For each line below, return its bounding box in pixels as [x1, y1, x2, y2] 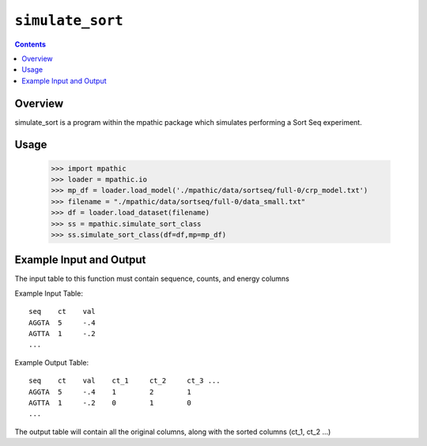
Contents [14, 40, 47, 49]
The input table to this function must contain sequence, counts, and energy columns [14, 274, 290, 284]
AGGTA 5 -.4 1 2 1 [28, 387, 191, 396]
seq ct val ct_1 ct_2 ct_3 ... [28, 376, 221, 385]
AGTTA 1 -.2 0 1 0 [28, 398, 191, 407]
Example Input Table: [14, 289, 83, 298]
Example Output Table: [14, 357, 89, 367]
